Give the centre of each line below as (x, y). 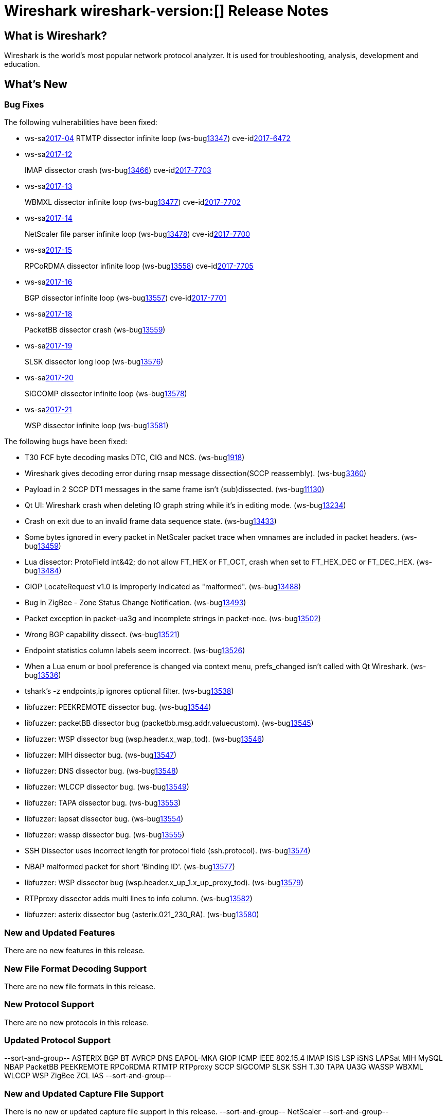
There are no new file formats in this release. (80, 986)
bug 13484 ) (43, 571)
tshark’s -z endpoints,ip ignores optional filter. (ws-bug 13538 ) (129, 691)
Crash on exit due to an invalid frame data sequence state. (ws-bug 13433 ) (151, 521)
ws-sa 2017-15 (48, 250)
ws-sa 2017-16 (49, 282)
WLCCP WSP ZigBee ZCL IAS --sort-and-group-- (88, 1076)
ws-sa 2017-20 (49, 378)
